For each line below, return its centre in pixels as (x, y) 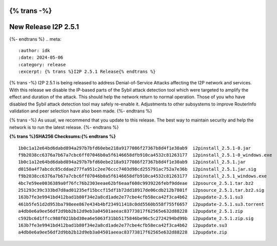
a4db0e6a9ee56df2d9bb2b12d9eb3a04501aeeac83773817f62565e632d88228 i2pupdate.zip (123, 232)
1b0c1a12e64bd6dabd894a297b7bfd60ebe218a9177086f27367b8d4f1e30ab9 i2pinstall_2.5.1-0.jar (134, 148)
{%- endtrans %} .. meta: (35, 39)
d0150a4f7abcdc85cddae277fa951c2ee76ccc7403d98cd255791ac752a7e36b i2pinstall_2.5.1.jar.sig (137, 169)
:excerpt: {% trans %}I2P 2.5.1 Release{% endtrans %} (87, 72)
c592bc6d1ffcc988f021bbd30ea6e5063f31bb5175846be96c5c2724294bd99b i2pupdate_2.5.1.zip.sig (136, 218)
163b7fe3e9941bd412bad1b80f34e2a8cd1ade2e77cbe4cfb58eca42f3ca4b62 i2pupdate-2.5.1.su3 (131, 197)
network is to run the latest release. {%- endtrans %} (64, 127)
